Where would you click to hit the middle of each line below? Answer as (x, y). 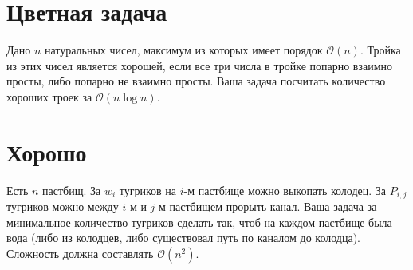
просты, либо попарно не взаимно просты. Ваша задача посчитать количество (196, 81)
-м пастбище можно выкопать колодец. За (285, 190)
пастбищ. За (72, 190)
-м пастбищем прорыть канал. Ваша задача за (266, 206)
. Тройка (380, 50)
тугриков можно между (63, 206)
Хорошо (47, 151)
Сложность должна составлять (80, 253)
